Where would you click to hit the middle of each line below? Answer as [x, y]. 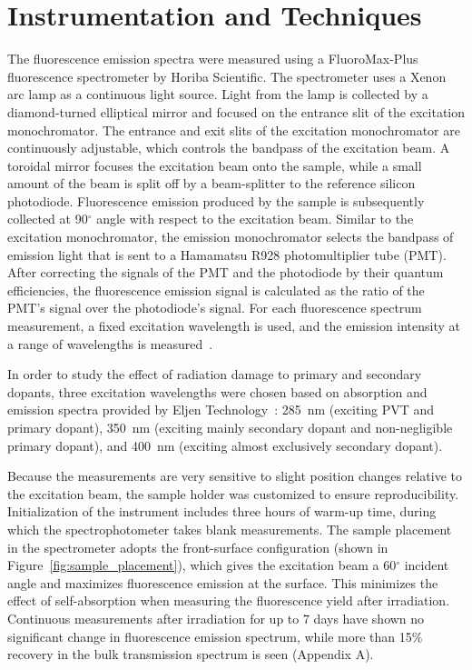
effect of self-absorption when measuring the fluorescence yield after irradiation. [229, 600]
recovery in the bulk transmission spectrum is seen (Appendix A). [191, 654]
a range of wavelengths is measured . [110, 343]
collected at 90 [48, 219]
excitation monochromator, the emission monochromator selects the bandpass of [231, 237]
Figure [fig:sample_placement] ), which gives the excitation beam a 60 [202, 565]
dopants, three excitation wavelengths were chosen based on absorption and [217, 391]
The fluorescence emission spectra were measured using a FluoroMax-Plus [213, 59]
